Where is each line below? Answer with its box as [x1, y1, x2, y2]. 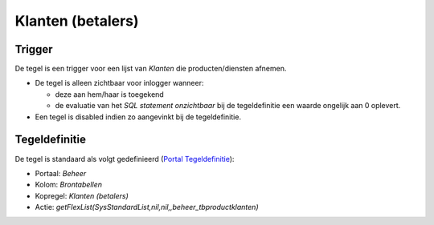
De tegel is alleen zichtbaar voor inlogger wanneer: [35, 78, 204, 88]
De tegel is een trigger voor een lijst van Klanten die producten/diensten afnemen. [14, 64, 287, 74]
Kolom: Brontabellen [35, 180, 102, 190]
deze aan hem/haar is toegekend [55, 89, 164, 99]
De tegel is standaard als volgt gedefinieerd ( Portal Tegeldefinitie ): [14, 154, 235, 163]
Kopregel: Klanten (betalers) [35, 191, 129, 200]
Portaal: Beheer [35, 168, 87, 178]
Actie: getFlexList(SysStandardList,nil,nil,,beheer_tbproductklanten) [35, 203, 259, 212]
